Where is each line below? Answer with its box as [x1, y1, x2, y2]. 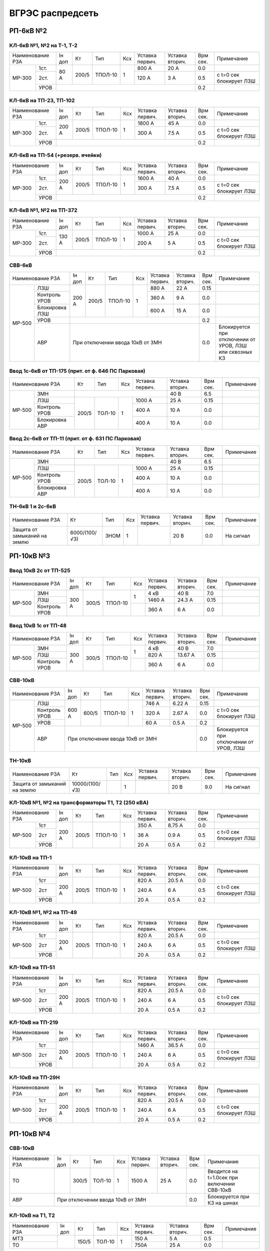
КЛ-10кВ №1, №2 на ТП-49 [9, 909, 77, 916]
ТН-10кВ [9, 757, 31, 764]
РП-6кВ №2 [9, 27, 47, 35]
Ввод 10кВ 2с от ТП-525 [9, 567, 70, 574]
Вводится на [207, 1167, 238, 1174]
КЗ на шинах [207, 1199, 238, 1206]
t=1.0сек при [207, 1174, 238, 1181]
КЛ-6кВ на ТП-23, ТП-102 [9, 97, 75, 104]
